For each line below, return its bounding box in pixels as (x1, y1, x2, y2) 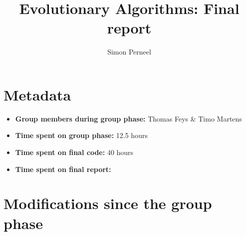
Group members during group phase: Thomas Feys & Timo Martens (15, 113, 242, 123)
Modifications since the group (3, 193, 212, 213)
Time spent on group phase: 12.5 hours (15, 130, 148, 140)
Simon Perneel (107, 46, 151, 57)
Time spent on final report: (15, 163, 111, 174)
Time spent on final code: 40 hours (15, 147, 134, 157)
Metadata (3, 84, 71, 104)
